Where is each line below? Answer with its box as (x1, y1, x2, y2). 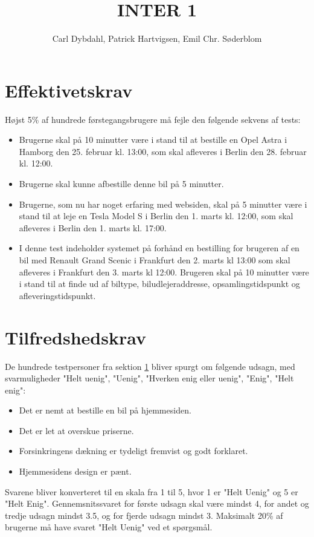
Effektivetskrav (5, 77, 133, 102)
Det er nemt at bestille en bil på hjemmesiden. (19, 404, 191, 417)
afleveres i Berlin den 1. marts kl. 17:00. (19, 221, 167, 234)
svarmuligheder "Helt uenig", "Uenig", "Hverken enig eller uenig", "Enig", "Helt (5, 372, 294, 384)
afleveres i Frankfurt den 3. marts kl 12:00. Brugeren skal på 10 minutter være (19, 265, 309, 278)
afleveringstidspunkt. (19, 289, 96, 301)
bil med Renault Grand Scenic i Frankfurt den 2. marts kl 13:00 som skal (19, 254, 290, 266)
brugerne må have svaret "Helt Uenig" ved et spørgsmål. (5, 521, 213, 533)
